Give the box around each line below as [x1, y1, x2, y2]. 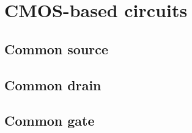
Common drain [4, 75, 102, 94]
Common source [4, 39, 109, 58]
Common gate [4, 111, 95, 130]
